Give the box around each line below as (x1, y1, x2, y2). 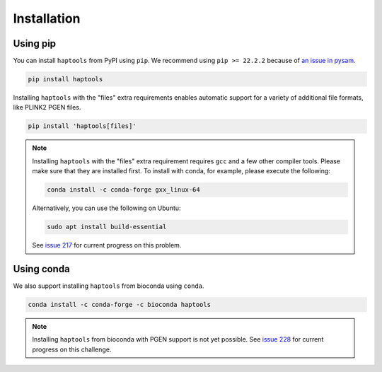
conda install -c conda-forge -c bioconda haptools (28, 301, 212, 308)
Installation (13, 11, 81, 26)
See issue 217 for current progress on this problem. (32, 241, 182, 250)
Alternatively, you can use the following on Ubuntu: (32, 204, 181, 212)
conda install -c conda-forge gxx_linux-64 (47, 186, 201, 194)
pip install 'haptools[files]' (28, 122, 137, 130)
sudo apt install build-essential (47, 223, 167, 231)
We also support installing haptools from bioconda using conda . (13, 281, 204, 290)
